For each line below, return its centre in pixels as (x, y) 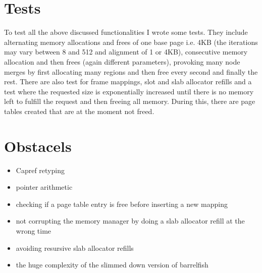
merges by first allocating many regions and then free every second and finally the (131, 71)
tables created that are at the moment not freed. (79, 111)
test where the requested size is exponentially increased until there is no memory (129, 91)
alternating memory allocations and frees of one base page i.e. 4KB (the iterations (131, 42)
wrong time (34, 230)
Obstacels (38, 146)
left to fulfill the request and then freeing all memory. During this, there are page (130, 101)
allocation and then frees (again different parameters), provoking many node (122, 61)
